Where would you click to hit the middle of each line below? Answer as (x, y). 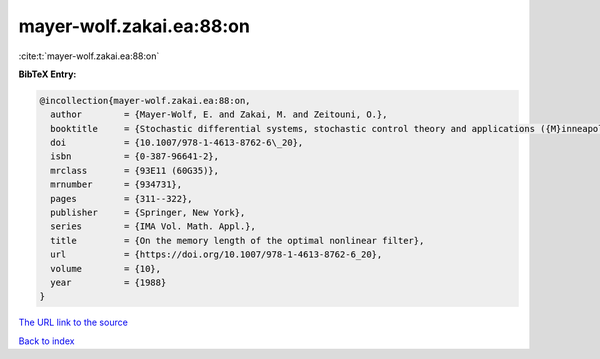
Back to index (46, 341)
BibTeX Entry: (47, 74)
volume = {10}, (106, 268)
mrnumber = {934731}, (116, 184)
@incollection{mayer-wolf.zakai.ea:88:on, (145, 100)
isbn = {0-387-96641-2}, (135, 156)
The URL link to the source (73, 322)
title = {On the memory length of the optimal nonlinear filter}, (237, 240)
